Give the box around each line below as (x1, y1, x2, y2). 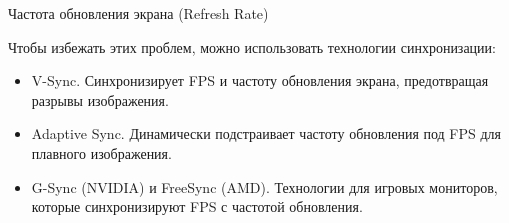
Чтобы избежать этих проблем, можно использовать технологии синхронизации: (8, 36, 496, 57)
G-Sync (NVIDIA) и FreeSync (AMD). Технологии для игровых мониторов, (31, 176, 498, 197)
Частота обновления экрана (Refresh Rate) (8, 3, 269, 23)
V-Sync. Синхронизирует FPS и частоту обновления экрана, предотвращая (31, 70, 489, 91)
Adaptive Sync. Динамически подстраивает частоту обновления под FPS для (31, 123, 502, 144)
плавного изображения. (31, 142, 172, 163)
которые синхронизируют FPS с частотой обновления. (31, 196, 363, 217)
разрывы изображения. (31, 89, 169, 110)
